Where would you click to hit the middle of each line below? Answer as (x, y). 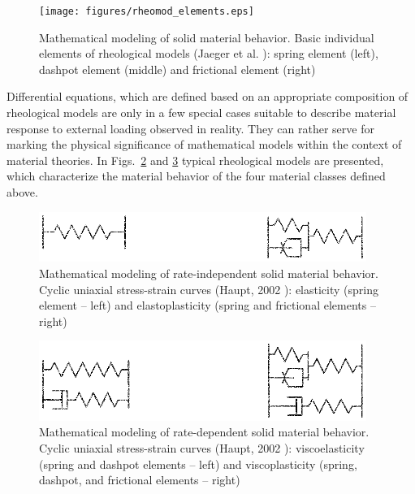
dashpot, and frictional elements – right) (140, 480)
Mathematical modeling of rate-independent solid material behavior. (209, 273)
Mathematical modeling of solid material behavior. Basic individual (207, 37)
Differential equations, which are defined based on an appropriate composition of (207, 96)
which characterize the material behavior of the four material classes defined (196, 176)
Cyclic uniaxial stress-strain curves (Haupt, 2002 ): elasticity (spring (209, 289)
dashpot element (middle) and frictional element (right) (177, 69)
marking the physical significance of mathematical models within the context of (204, 144)
